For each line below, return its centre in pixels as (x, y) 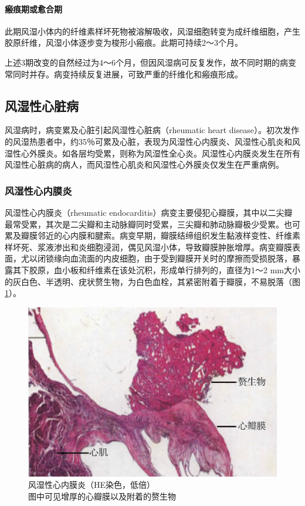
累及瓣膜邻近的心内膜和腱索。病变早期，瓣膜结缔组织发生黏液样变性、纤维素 (152, 235)
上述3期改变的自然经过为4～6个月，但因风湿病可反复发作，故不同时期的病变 (150, 62)
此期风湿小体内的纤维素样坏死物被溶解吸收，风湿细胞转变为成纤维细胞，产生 (152, 31)
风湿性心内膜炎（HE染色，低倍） (92, 485)
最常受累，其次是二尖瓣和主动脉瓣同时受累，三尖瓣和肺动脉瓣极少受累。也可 (152, 224)
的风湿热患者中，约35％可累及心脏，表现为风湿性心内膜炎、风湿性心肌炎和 (148, 141)
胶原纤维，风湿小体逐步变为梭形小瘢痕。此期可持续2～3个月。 (124, 43)
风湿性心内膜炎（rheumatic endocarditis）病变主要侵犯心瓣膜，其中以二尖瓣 (149, 212)
